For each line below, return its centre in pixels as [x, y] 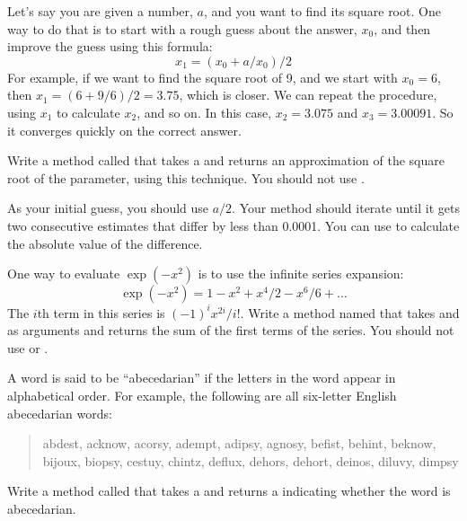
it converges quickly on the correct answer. [124, 130]
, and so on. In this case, [204, 112]
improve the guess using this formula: [110, 46]
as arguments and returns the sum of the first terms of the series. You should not [231, 330]
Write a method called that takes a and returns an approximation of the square [226, 160]
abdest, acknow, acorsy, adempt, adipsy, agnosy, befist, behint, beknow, [239, 443]
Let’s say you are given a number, [100, 11]
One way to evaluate [64, 274]
